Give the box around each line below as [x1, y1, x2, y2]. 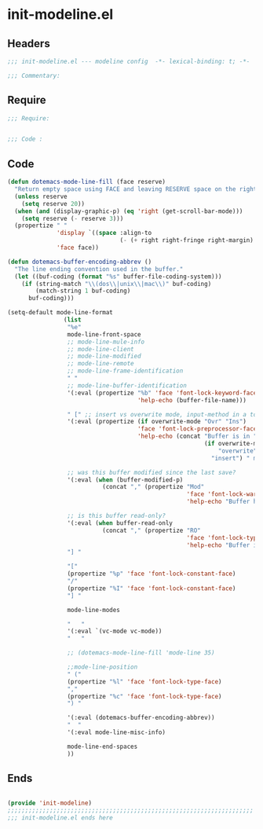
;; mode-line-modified [67, 352, 142, 361]
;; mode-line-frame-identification [67, 367, 184, 375]
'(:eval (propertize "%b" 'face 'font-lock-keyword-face [67, 389, 258, 397]
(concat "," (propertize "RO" [102, 526, 201, 534]
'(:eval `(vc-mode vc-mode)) [67, 627, 163, 636]
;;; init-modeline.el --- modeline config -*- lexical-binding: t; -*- [7, 57, 250, 65]
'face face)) [57, 244, 100, 251]
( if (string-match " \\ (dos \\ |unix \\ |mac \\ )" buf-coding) [21, 280, 212, 288]
